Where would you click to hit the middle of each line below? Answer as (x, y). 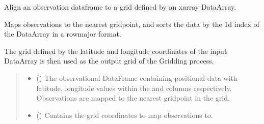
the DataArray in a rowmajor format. (63, 34)
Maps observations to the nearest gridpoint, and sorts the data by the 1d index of (132, 24)
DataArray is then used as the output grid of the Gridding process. (109, 61)
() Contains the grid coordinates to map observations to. (125, 115)
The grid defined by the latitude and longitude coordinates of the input (116, 51)
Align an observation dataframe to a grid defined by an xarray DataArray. (120, 7)
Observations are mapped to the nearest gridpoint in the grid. (133, 98)
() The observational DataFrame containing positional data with (137, 77)
